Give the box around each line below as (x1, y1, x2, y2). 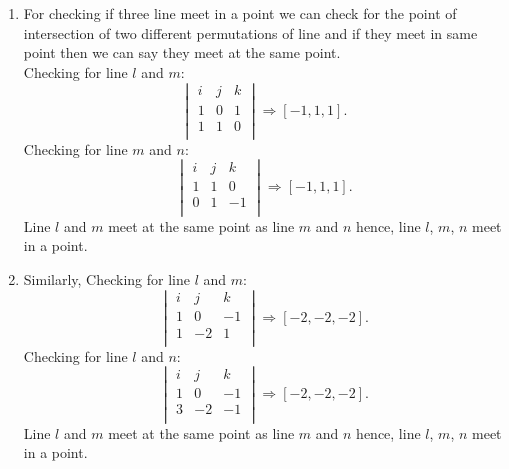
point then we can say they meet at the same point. (23, 42, 341, 63)
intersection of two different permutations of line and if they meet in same (23, 22, 478, 43)
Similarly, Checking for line (23, 268, 190, 289)
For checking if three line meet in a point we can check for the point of (23, 3, 457, 23)
